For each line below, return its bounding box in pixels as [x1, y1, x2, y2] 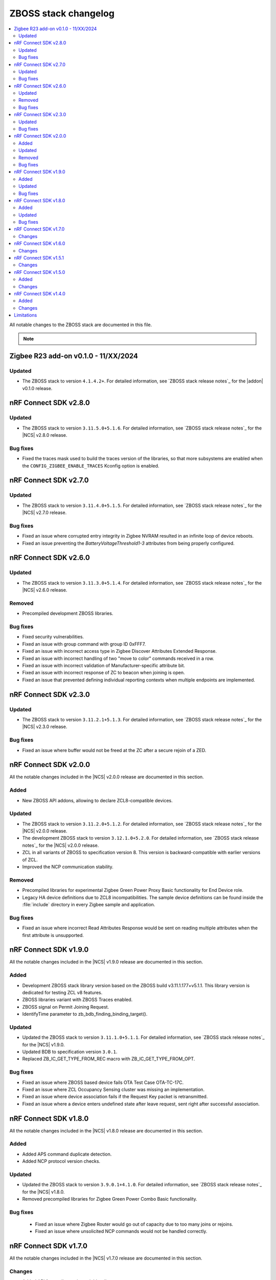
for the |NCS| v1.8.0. [22, 1188, 65, 1195]
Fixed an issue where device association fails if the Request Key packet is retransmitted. [22, 1094, 208, 1100]
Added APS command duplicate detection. [22, 1151, 112, 1157]
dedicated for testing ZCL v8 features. [22, 989, 103, 995]
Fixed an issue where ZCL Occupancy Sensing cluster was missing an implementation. [22, 1086, 204, 1093]
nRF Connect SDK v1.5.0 [14, 269, 65, 275]
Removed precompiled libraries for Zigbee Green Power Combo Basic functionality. [22, 1196, 198, 1202]
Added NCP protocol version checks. [22, 1158, 101, 1164]
